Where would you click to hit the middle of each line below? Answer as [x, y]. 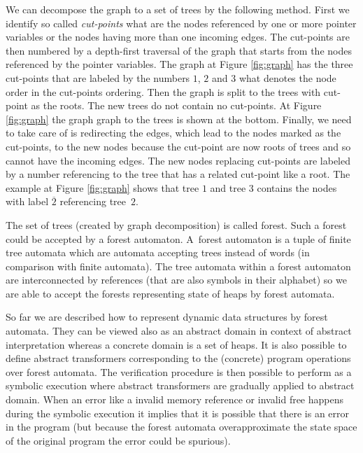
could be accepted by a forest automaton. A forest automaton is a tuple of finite [178, 238]
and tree [228, 187]
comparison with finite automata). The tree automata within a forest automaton [178, 266]
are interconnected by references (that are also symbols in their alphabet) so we [176, 280]
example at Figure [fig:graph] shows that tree [102, 187]
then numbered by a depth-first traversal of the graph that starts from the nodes [179, 50]
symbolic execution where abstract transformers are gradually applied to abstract [180, 385]
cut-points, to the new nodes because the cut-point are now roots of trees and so [178, 146]
